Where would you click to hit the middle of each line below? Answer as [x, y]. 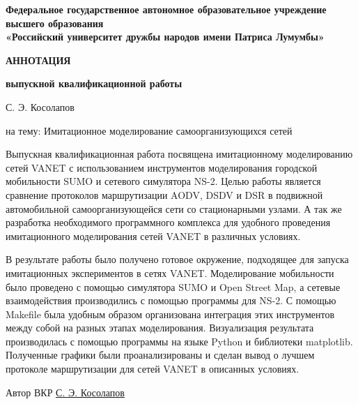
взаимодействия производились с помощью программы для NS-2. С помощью [171, 300]
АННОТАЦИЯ [38, 60]
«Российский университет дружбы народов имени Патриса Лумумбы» [165, 37]
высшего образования [55, 23]
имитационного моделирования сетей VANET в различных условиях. [153, 235]
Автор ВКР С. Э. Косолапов [65, 392]
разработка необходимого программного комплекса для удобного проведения [168, 222]
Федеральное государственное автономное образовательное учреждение [166, 9]
